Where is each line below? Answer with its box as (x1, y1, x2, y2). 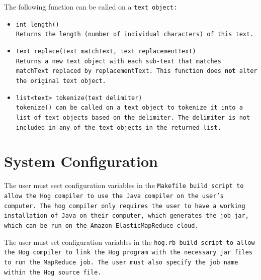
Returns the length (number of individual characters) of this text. (16, 31, 254, 38)
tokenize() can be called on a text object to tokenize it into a (16, 104, 243, 112)
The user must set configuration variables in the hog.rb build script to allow (4, 236, 255, 247)
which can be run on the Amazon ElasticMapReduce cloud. (4, 222, 199, 229)
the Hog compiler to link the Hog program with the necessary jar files (4, 249, 252, 256)
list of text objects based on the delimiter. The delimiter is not (16, 114, 250, 121)
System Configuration (4, 151, 158, 171)
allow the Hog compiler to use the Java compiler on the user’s (4, 193, 224, 200)
